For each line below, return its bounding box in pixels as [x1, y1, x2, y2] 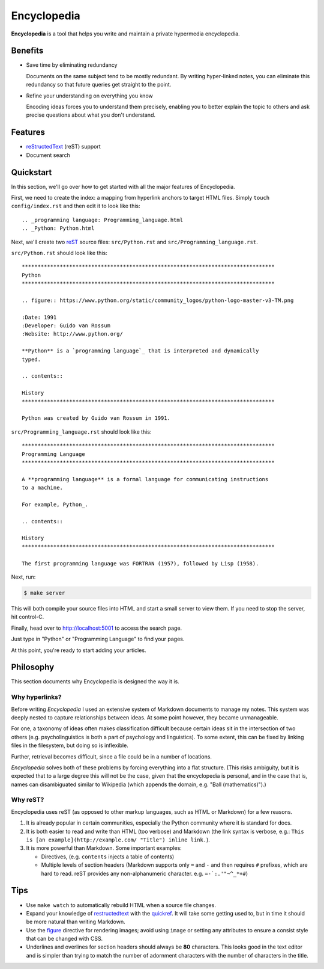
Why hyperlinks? [11, 693, 62, 701]
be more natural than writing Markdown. [26, 918, 125, 926]
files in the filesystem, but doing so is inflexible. [11, 742, 128, 749]
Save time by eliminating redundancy [26, 61, 118, 69]
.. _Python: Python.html [22, 225, 95, 232]
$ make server [23, 589, 65, 596]
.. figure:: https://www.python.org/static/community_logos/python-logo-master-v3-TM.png [22, 297, 294, 304]
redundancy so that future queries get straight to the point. [26, 81, 172, 88]
